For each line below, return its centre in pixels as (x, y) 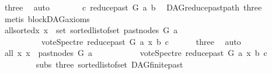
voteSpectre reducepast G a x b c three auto (141, 41)
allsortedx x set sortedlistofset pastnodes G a (91, 30)
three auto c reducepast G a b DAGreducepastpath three (133, 7)
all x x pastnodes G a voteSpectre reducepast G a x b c (136, 53)
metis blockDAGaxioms (47, 18)
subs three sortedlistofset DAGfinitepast (109, 64)
